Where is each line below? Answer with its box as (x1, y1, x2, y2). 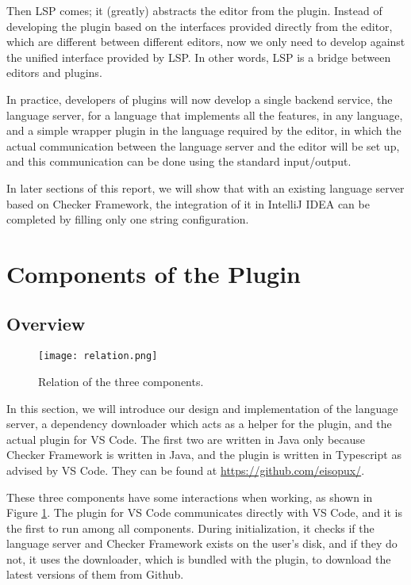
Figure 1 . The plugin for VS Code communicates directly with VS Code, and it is (6, 504, 403, 521)
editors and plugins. (6, 64, 102, 81)
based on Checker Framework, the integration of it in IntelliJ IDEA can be (6, 195, 370, 212)
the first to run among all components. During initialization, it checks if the (6, 519, 375, 536)
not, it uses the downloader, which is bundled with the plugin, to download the (6, 550, 391, 567)
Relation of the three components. (38, 373, 204, 389)
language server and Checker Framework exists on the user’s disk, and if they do (6, 535, 398, 552)
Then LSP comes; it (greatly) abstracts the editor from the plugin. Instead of (6, 2, 382, 18)
